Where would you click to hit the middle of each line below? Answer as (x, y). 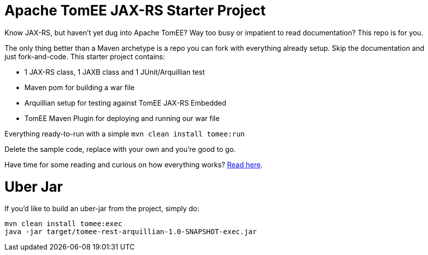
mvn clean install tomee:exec (64, 224)
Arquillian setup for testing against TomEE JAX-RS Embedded (125, 103)
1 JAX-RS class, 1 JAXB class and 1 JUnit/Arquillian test (115, 72)
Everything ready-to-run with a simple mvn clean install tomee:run (125, 133)
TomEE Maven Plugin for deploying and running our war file (122, 118)
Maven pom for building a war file (80, 87)
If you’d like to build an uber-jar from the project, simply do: (102, 209)
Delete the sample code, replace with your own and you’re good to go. (120, 149)
